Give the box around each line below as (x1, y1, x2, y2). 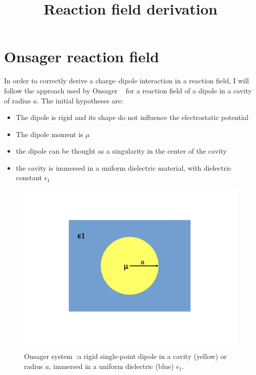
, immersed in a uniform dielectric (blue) (49, 360, 174, 371)
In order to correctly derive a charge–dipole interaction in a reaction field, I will (4, 75, 249, 86)
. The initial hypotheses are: (37, 95, 123, 105)
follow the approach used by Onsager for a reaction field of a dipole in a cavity (4, 85, 252, 95)
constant (16, 172, 42, 183)
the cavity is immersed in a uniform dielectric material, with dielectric (16, 162, 232, 173)
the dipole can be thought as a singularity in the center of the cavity (16, 146, 227, 156)
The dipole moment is (16, 129, 83, 139)
